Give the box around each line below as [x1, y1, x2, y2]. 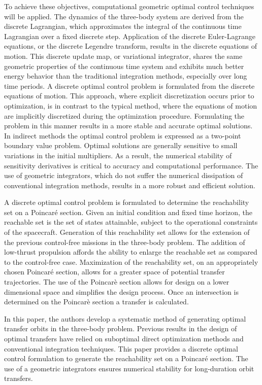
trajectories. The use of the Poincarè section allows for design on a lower [4, 276, 230, 287]
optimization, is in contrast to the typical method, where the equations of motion [4, 100, 257, 111]
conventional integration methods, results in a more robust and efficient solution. [4, 180, 255, 190]
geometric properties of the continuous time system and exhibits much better [4, 60, 244, 71]
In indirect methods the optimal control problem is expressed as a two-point [4, 130, 241, 141]
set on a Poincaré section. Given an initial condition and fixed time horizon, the [4, 206, 252, 217]
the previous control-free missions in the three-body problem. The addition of [4, 236, 245, 247]
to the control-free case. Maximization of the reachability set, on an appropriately [4, 256, 258, 267]
